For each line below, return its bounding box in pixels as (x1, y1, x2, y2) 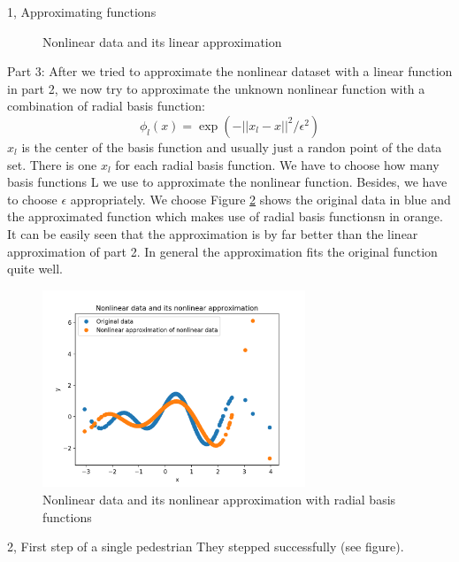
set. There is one (7, 155, 97, 173)
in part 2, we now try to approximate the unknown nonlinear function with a (7, 79, 425, 97)
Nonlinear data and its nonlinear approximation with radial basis (42, 489, 396, 508)
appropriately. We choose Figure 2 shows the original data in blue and (70, 189, 451, 208)
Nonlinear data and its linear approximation (42, 32, 282, 50)
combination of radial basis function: (7, 96, 205, 115)
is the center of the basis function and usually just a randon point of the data (21, 137, 442, 156)
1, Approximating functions (7, 3, 157, 20)
